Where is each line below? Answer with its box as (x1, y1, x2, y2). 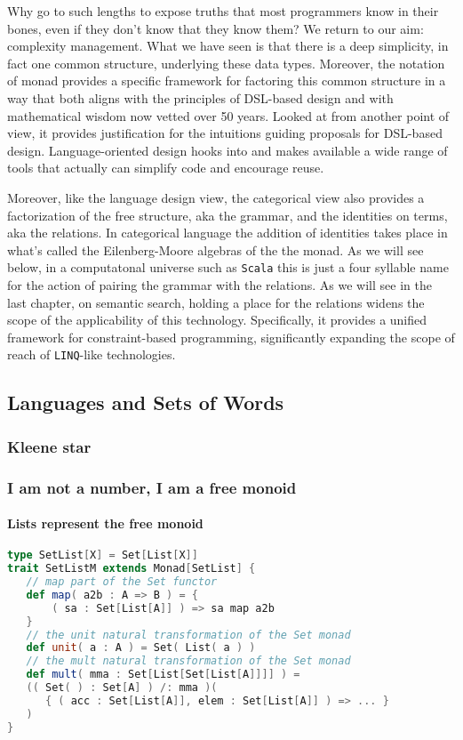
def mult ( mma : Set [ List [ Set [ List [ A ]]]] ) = (26, 668, 300, 681)
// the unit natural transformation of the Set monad (26, 628, 351, 641)
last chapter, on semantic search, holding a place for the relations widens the (7, 293, 425, 311)
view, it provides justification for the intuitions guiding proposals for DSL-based (7, 124, 443, 142)
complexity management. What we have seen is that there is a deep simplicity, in (7, 36, 449, 55)
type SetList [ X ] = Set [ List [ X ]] (7, 549, 198, 562)
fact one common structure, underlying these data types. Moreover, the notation (7, 53, 445, 72)
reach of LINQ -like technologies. (7, 345, 176, 364)
